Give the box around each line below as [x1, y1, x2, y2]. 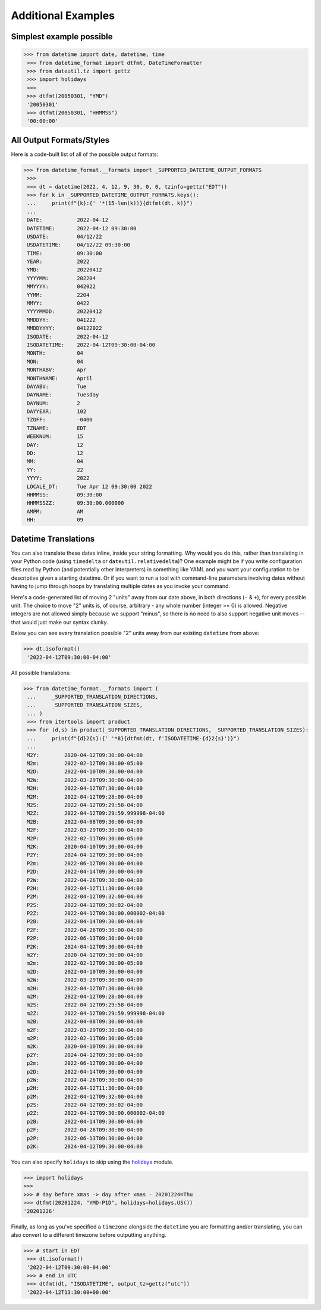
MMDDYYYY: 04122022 [27, 325, 102, 332]
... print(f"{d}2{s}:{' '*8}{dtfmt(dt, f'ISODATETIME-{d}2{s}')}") [27, 735, 240, 742]
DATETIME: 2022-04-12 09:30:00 [27, 225, 137, 232]
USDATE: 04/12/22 [27, 233, 102, 240]
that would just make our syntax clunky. [11, 618, 108, 626]
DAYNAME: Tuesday [27, 392, 99, 398]
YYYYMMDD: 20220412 [27, 308, 102, 315]
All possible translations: [11, 669, 71, 676]
